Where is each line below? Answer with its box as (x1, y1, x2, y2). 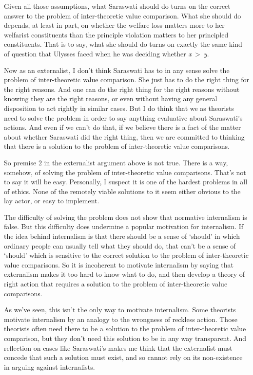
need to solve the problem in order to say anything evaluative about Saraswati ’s (4, 112, 243, 123)
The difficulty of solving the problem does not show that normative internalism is (4, 212, 247, 222)
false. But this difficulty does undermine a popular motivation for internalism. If (4, 221, 244, 232)
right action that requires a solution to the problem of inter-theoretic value (4, 279, 228, 289)
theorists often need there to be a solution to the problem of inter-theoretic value (4, 323, 246, 334)
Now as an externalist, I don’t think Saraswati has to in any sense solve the (4, 65, 230, 75)
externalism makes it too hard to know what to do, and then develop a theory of (4, 269, 245, 279)
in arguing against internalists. (4, 361, 95, 372)
